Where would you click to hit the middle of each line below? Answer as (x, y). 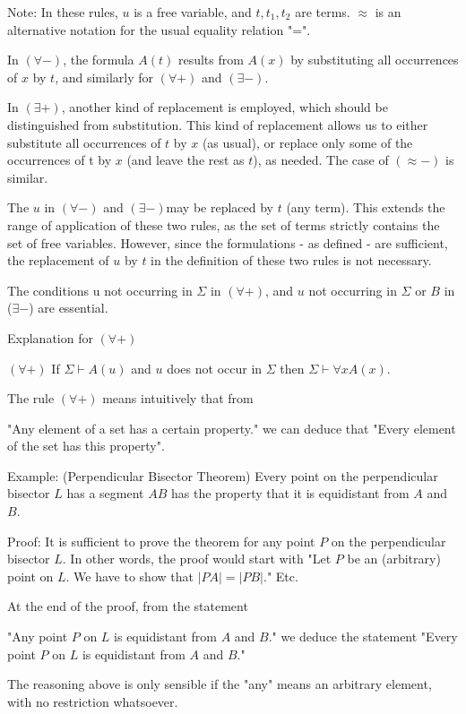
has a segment (105, 493)
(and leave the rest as (186, 160)
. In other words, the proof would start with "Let (197, 559)
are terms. (323, 12)
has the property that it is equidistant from (290, 493)
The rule (31, 398)
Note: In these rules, (63, 12)
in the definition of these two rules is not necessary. (291, 260)
